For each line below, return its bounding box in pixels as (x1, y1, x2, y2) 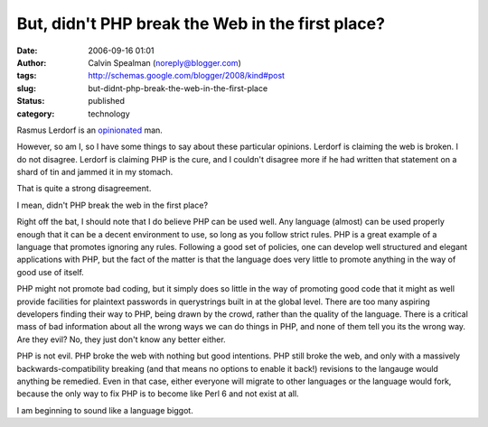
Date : (16, 45, 38, 56)
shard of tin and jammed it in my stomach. (16, 167, 174, 178)
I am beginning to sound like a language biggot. (16, 404, 193, 415)
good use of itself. (16, 266, 85, 277)
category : (16, 108, 55, 119)
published (88, 96, 126, 107)
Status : (16, 96, 45, 107)
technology (88, 108, 130, 119)
